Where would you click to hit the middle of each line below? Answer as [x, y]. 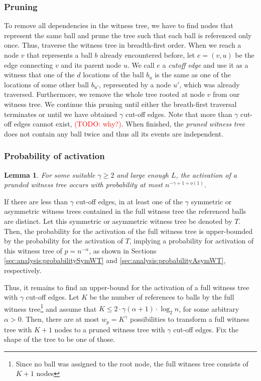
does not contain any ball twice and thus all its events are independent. [114, 133]
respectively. [23, 270]
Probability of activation [54, 156]
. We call [141, 65]
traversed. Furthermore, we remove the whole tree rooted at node [104, 94]
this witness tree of [33, 250]
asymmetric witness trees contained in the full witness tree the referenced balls [125, 211]
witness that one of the [39, 75]
